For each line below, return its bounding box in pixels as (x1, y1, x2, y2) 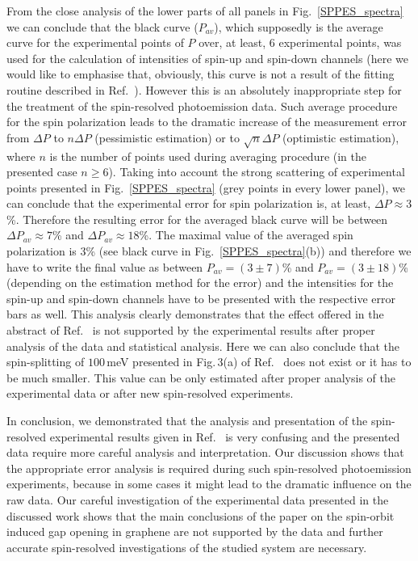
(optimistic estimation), (282, 129, 399, 146)
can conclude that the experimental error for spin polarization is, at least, (6, 195, 371, 212)
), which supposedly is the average (214, 18, 383, 35)
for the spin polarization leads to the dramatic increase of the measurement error (6, 113, 408, 130)
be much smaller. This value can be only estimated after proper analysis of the (6, 369, 395, 386)
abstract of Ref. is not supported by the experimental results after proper (6, 322, 375, 339)
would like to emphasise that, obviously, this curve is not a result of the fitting (6, 65, 395, 82)
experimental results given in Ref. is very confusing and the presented (49, 428, 400, 445)
